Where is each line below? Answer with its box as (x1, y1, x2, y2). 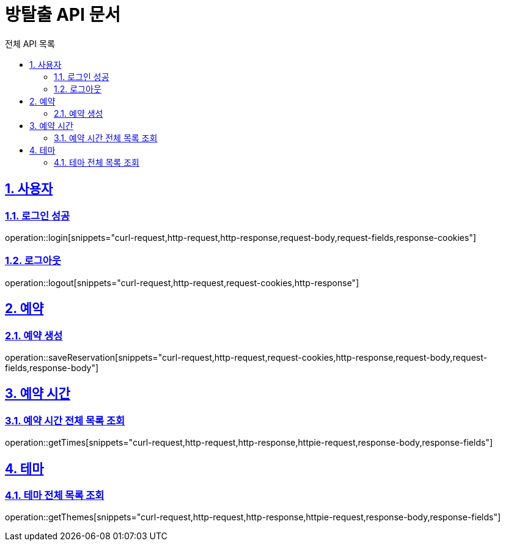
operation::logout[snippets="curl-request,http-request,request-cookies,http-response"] (5, 277, 359, 288)
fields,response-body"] (5, 362, 99, 373)
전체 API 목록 (5, 38, 55, 49)
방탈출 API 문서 (5, 4, 120, 25)
